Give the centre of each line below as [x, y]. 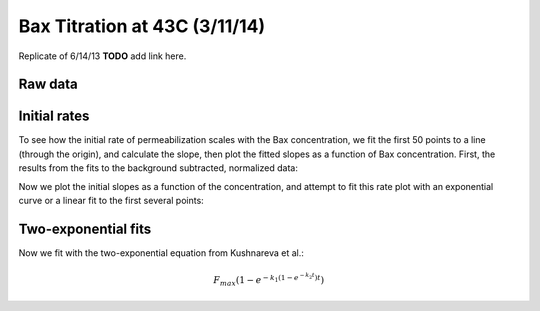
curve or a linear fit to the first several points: [111, 201]
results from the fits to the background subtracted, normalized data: [158, 168]
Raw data [48, 84]
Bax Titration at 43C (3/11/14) [142, 26]
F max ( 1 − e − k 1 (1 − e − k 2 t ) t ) [269, 280]
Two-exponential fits [85, 228]
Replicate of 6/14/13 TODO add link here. [102, 56]
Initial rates [54, 116]
